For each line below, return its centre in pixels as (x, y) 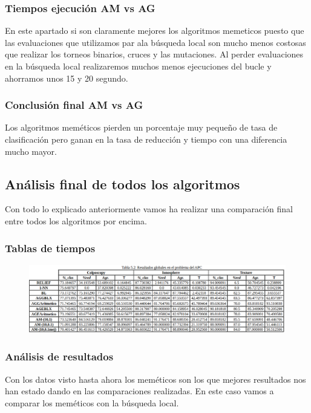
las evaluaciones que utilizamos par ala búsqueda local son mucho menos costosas (155, 42)
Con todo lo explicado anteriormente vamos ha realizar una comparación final (149, 209)
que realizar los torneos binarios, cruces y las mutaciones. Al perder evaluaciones (154, 54)
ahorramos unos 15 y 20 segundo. (67, 78)
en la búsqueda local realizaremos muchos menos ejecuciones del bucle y (138, 66)
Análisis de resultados (59, 356)
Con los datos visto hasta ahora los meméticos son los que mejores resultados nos (155, 379)
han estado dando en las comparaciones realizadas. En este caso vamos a (139, 391)
